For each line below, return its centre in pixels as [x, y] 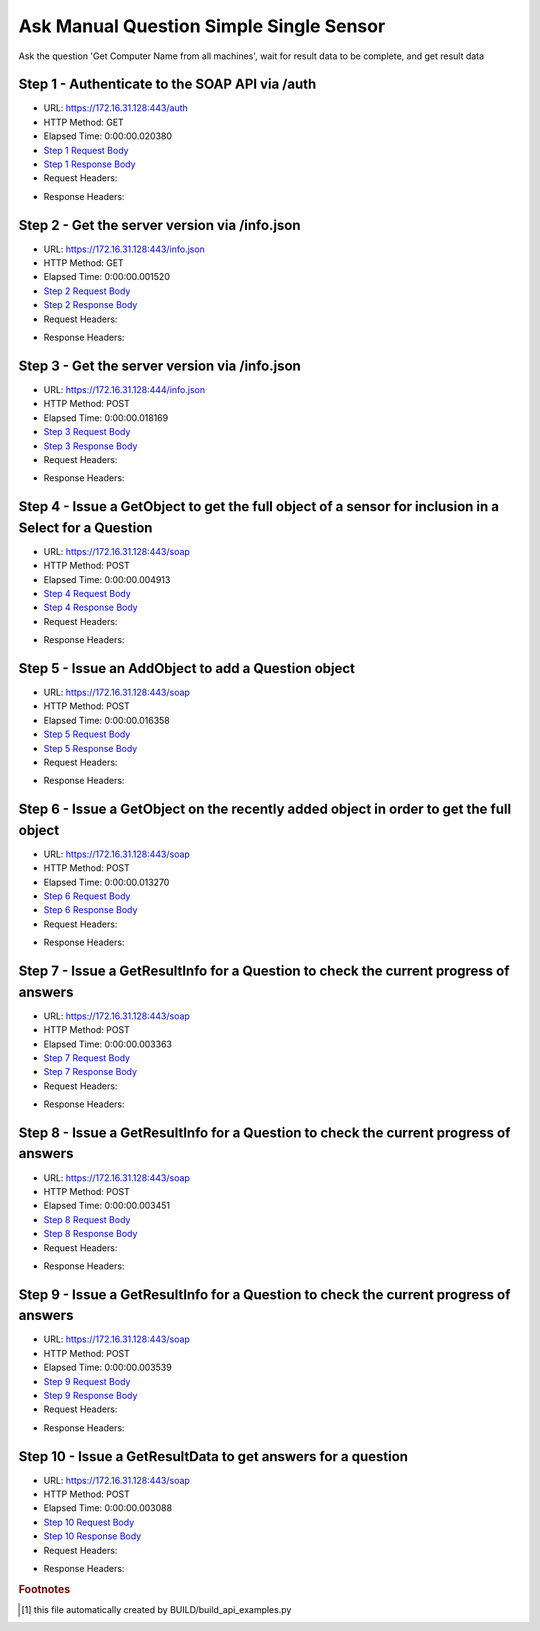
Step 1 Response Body [89, 164]
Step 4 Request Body [87, 593]
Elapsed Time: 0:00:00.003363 [107, 1044]
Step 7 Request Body [86, 1057]
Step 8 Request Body [87, 1219]
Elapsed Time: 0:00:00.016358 [106, 720]
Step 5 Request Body [87, 734]
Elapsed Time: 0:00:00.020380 [108, 136]
